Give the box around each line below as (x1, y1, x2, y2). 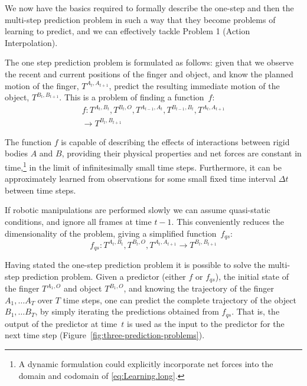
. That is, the (231, 305, 280, 318)
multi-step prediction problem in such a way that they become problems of (5, 13, 276, 25)
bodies (5, 147, 28, 159)
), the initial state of (215, 270, 289, 282)
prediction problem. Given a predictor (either (22, 270, 186, 282)
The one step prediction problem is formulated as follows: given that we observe (5, 56, 294, 68)
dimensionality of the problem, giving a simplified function (5, 227, 217, 239)
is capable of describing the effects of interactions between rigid (61, 135, 290, 148)
